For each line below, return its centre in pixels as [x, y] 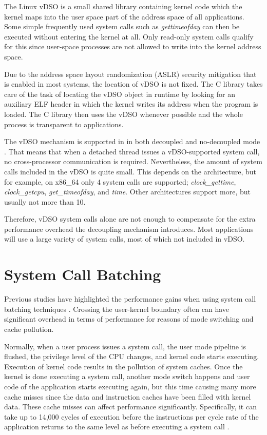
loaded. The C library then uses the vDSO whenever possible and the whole [123, 114]
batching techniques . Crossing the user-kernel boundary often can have [117, 309]
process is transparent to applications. [64, 124]
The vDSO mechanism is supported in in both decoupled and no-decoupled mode [132, 141]
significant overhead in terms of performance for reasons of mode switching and [129, 319]
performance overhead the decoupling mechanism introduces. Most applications [129, 229]
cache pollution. [29, 329]
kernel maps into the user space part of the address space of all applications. [124, 16]
